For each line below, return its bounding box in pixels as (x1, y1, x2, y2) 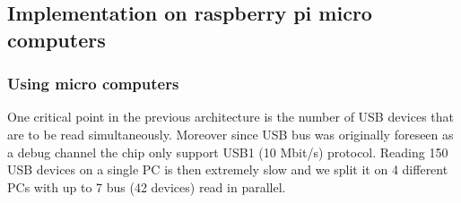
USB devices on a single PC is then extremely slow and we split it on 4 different (7, 160, 448, 179)
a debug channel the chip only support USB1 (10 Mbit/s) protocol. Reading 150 (7, 142, 448, 161)
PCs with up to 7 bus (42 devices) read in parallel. (7, 177, 286, 196)
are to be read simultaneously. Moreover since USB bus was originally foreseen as (7, 124, 454, 143)
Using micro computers (7, 72, 179, 95)
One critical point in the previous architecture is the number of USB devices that (7, 107, 455, 126)
